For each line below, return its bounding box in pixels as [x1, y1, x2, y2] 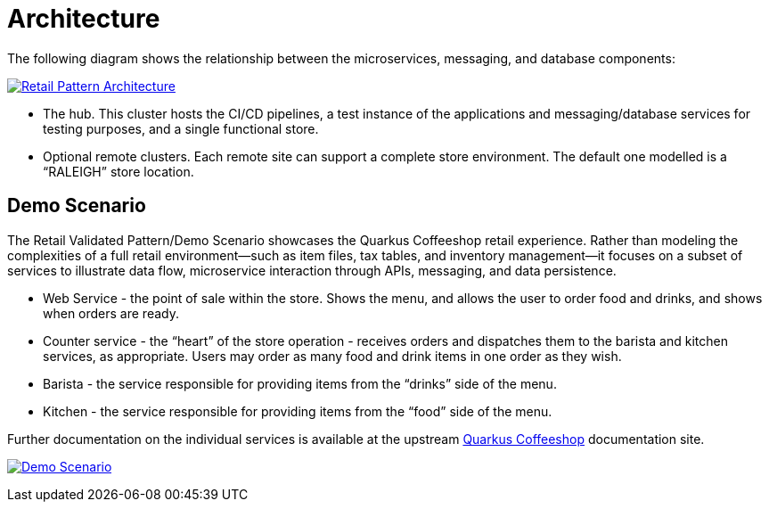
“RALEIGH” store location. [43, 163, 194, 179]
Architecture [7, 4, 160, 34]
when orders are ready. [43, 305, 179, 321]
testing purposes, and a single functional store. [43, 120, 319, 136]
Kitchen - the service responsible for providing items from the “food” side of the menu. [43, 403, 552, 419]
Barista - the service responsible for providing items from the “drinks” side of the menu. [43, 375, 557, 391]
